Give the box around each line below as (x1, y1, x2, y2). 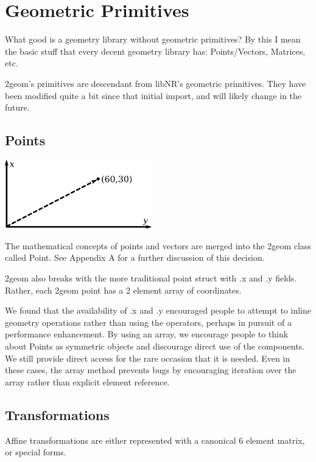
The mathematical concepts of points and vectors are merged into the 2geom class (5, 239, 311, 252)
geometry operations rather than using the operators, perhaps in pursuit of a (5, 315, 292, 328)
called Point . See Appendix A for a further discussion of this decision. (5, 251, 265, 264)
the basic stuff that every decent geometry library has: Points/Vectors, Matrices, (5, 44, 306, 57)
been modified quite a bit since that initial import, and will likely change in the (5, 89, 302, 102)
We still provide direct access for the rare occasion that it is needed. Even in (5, 351, 290, 364)
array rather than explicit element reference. (5, 375, 170, 388)
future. (5, 101, 30, 114)
